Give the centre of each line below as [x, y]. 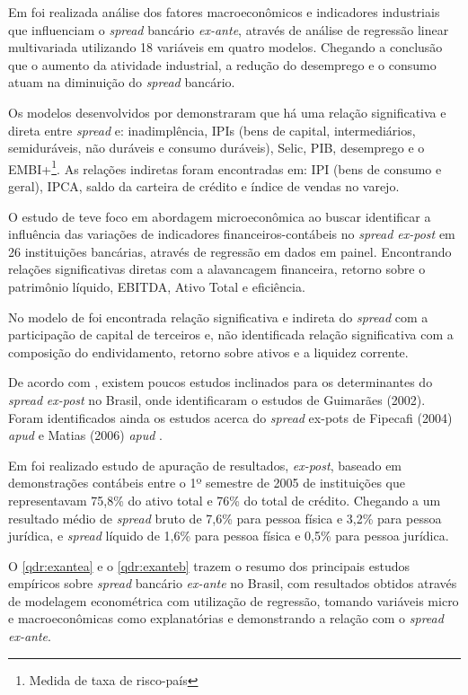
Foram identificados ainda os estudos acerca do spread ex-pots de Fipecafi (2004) [230, 417]
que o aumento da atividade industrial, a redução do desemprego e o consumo [222, 64]
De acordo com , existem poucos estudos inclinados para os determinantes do [221, 382]
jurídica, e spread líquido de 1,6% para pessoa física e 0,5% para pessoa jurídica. [229, 536]
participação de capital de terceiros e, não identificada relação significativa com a [231, 334]
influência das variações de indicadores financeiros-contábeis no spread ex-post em [232, 234]
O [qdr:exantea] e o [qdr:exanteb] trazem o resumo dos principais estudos [209, 565]
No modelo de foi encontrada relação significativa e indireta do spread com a [218, 317]
